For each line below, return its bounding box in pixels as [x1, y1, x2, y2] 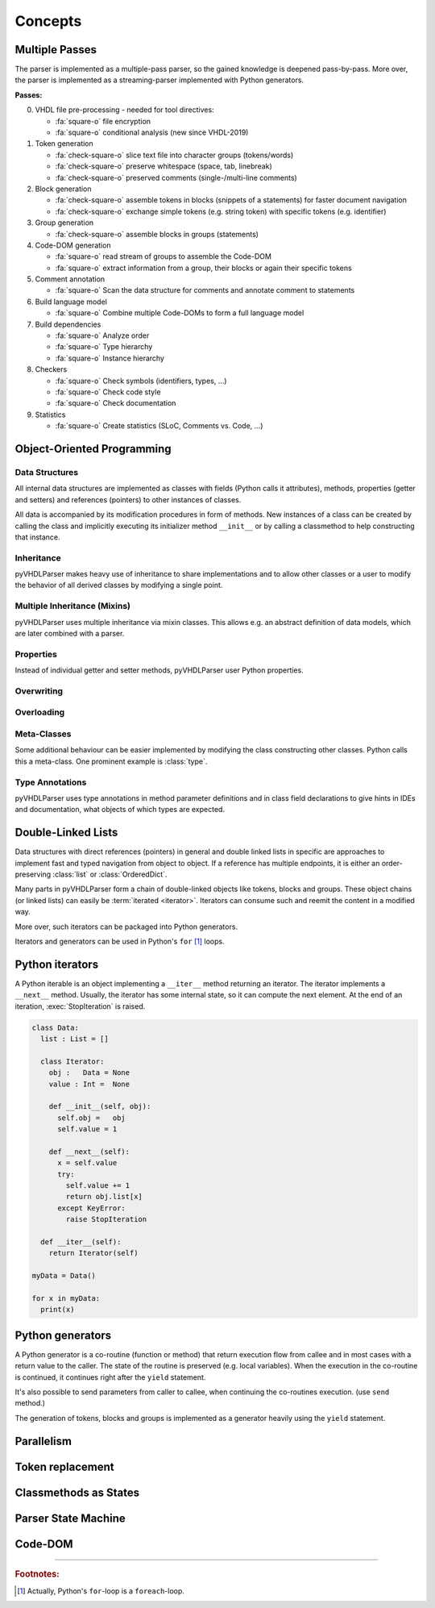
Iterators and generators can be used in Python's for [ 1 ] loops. [14, 936, 225, 946]
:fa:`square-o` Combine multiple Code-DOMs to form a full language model [55, 308, 304, 318]
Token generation [35, 139, 94, 148]
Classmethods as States [14, 1485, 140, 1499]
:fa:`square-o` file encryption [55, 116, 151, 126]
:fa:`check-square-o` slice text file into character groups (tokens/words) [55, 150, 294, 160]
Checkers [35, 365, 68, 374]
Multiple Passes [14, 43, 97, 56]
